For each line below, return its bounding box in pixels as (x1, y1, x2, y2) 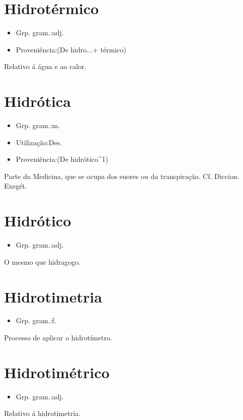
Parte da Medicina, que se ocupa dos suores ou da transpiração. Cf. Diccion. (4, 170, 239, 181)
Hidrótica (4, 91, 71, 111)
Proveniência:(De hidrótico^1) (16, 154, 109, 164)
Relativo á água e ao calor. (4, 61, 87, 72)
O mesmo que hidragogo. (4, 256, 81, 267)
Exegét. (4, 181, 27, 191)
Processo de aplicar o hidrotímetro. (4, 332, 112, 343)
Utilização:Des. (16, 137, 62, 147)
